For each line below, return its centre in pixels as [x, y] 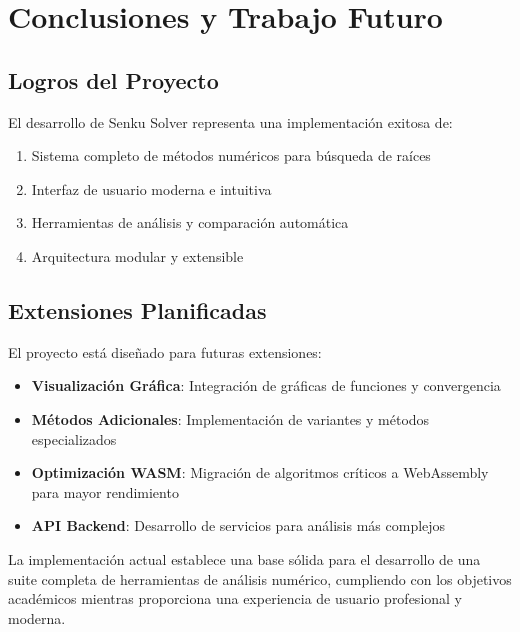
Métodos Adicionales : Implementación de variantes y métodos [230, 418]
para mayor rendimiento [105, 491]
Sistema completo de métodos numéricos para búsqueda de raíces [231, 155]
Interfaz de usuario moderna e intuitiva [151, 188]
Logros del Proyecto [113, 79]
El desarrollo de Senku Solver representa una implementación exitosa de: [230, 121]
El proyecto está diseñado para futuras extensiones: [165, 351]
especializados [74, 438]
